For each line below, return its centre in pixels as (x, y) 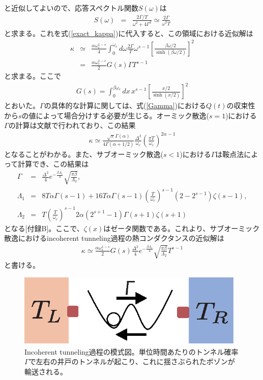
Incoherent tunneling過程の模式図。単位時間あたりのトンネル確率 (131, 351)
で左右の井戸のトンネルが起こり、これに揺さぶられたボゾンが (132, 361)
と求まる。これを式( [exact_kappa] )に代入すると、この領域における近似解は (129, 33)
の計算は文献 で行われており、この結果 (72, 125)
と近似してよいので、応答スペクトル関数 (71, 8)
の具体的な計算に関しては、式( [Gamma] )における (125, 105)
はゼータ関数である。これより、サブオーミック (182, 228)
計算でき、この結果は (53, 164)
